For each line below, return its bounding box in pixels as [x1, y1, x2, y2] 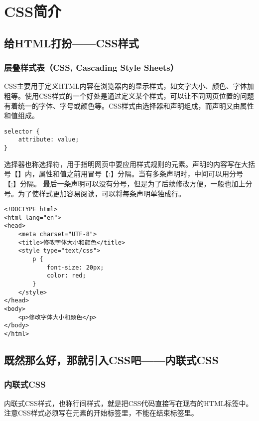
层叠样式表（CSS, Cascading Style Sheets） [4, 61, 179, 74]
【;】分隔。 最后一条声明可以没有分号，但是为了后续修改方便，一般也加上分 [4, 178, 253, 188]
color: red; [46, 272, 86, 280]
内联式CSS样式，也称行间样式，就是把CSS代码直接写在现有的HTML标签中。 [4, 398, 253, 408]
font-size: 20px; [46, 264, 104, 271]
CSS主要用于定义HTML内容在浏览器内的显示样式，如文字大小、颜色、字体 [4, 81, 247, 91]
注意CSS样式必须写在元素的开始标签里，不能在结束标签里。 [4, 408, 198, 418]
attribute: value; [18, 136, 79, 143]
